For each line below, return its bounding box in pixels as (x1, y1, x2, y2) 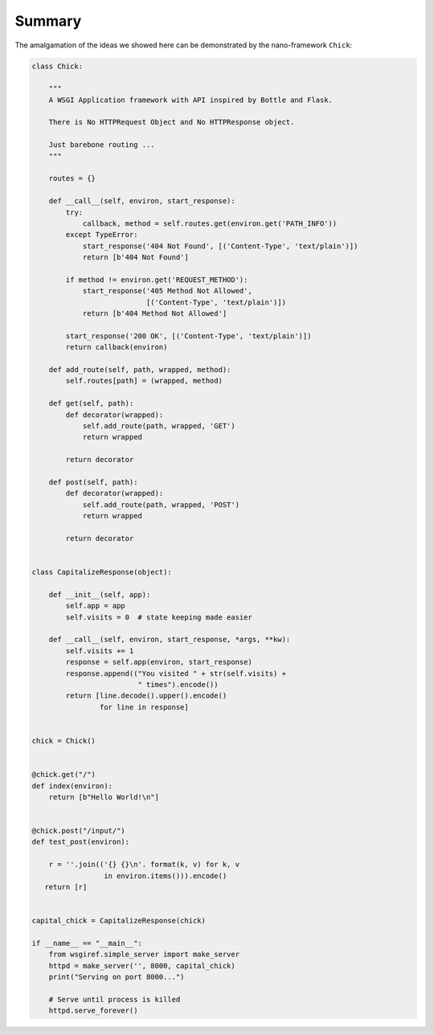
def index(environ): (31, 781, 113, 791)
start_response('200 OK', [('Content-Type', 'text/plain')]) (65, 331, 312, 341)
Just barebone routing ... (48, 141, 156, 149)
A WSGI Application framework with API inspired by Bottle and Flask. (48, 95, 334, 104)
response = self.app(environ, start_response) (65, 657, 252, 667)
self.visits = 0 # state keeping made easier (65, 612, 252, 622)
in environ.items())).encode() (103, 871, 227, 880)
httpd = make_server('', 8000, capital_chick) (48, 961, 236, 970)
